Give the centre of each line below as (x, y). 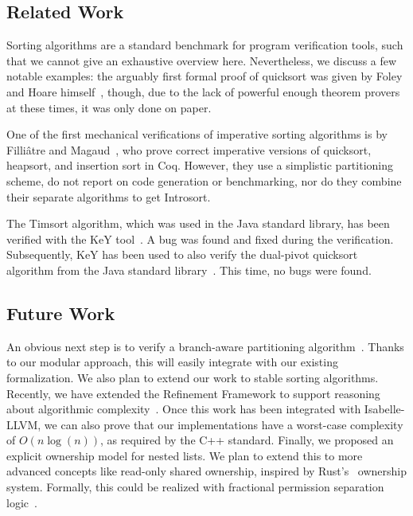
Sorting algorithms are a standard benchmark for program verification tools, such (205, 45)
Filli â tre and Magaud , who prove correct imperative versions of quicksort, (189, 149)
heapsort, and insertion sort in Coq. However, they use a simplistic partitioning (200, 165)
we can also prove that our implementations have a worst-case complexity (224, 424)
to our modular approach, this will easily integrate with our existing (172, 362)
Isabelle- (384, 409)
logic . (22, 502)
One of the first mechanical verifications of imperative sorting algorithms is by (197, 134)
